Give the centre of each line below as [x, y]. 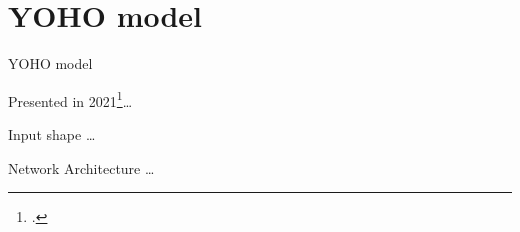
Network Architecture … [81, 167]
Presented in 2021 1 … [70, 99]
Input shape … [52, 133]
